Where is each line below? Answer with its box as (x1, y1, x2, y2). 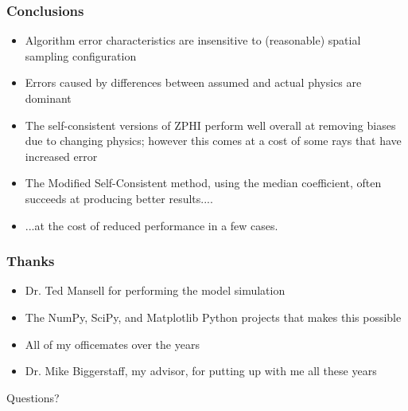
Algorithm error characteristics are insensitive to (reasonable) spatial (25, 32, 361, 49)
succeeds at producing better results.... (25, 190, 213, 206)
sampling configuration (25, 47, 137, 64)
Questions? (6, 389, 60, 405)
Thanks (6, 251, 55, 271)
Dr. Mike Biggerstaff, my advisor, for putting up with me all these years (25, 362, 377, 379)
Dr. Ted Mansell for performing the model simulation (25, 282, 286, 299)
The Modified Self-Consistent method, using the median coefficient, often (25, 174, 382, 191)
